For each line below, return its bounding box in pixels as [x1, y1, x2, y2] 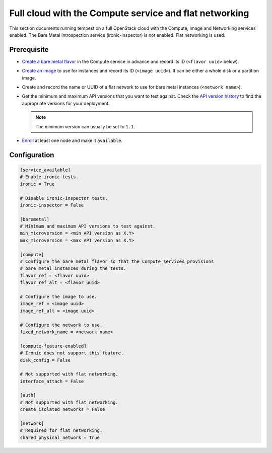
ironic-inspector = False [20, 202, 84, 208]
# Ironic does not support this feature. [20, 350, 124, 356]
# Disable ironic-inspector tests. [20, 195, 108, 201]
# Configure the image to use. [20, 294, 98, 299]
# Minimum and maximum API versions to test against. [20, 223, 156, 229]
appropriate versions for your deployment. [22, 100, 110, 106]
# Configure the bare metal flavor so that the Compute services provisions [20, 259, 214, 264]
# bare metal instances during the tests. [20, 266, 126, 271]
